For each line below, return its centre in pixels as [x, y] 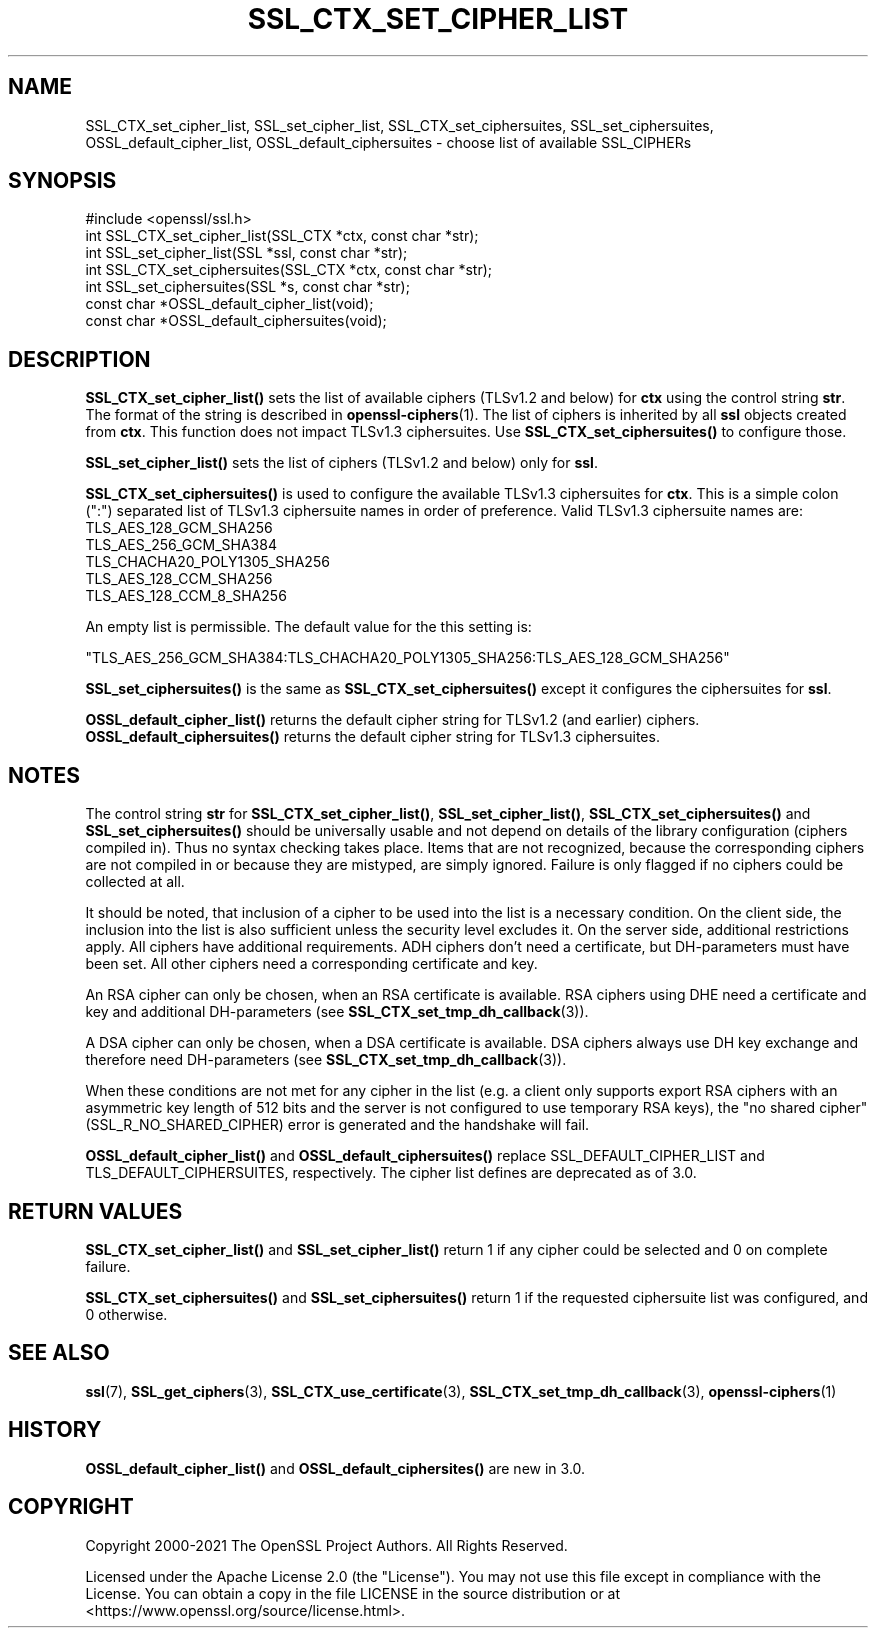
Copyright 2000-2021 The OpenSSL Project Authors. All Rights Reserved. [326, 1545]
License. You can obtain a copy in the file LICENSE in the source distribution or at [353, 1593]
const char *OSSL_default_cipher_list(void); [229, 304]
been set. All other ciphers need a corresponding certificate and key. [311, 964]
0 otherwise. [126, 1314]
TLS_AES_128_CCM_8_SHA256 [186, 596]
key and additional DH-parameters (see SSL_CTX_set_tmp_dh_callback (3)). [337, 1012]
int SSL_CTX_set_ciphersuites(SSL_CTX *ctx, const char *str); [288, 270]
